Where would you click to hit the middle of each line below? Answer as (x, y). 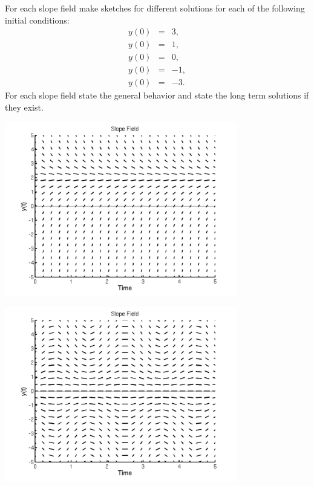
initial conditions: (37, 20)
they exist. (24, 107)
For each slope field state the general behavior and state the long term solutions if (157, 95)
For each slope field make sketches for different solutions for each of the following (155, 8)
